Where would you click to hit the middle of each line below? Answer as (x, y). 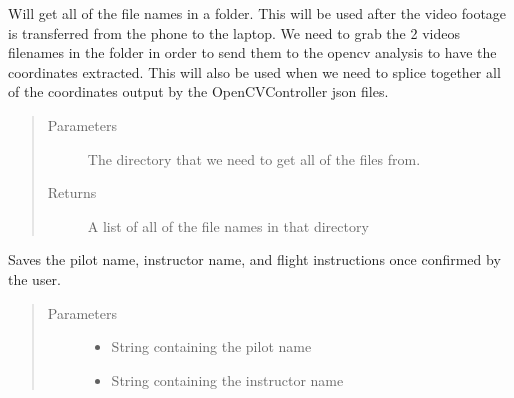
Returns (72, 192)
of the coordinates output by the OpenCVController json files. (198, 91)
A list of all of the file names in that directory (228, 225)
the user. (35, 278)
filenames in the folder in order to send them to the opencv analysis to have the (252, 52)
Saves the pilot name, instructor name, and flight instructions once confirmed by (254, 259)
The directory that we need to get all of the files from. (254, 158)
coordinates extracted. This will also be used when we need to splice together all (254, 71)
